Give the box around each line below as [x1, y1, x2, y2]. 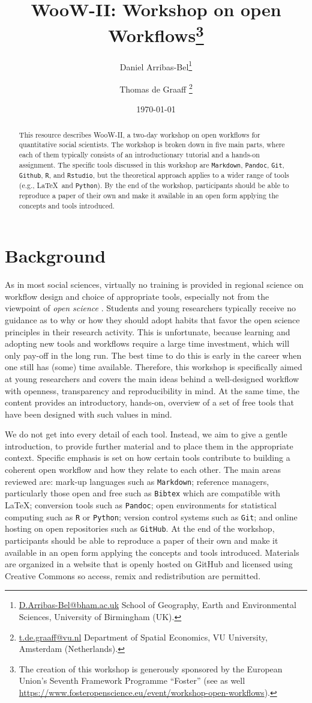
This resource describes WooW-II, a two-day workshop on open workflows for [19, 129, 260, 139]
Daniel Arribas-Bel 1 [119, 58, 193, 73]
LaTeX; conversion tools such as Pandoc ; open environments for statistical [5, 498, 277, 511]
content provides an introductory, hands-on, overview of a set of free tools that [5, 396, 294, 409]
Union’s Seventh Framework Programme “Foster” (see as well [19, 674, 245, 687]
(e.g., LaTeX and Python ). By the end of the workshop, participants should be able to [19, 180, 289, 190]
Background [5, 243, 106, 268]
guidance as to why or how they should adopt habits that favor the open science [5, 313, 300, 326]
